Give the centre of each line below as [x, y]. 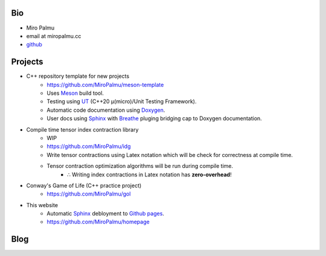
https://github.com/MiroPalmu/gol [89, 194]
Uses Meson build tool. [75, 93]
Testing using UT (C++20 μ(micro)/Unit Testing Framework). [122, 101]
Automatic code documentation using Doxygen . [106, 110]
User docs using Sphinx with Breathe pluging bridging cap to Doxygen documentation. [154, 118]
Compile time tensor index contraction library [82, 129]
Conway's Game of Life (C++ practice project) [84, 185]
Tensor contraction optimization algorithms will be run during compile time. [140, 166]
